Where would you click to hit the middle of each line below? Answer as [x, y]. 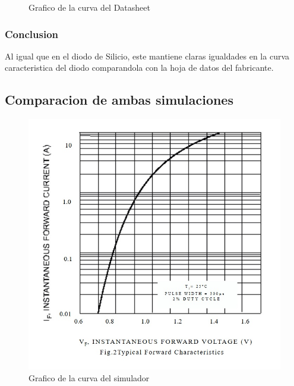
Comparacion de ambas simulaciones [119, 100]
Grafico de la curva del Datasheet [89, 7]
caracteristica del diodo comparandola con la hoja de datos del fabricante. [139, 68]
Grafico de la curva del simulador [89, 377]
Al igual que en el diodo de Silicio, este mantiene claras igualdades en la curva [147, 56]
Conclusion [31, 34]
